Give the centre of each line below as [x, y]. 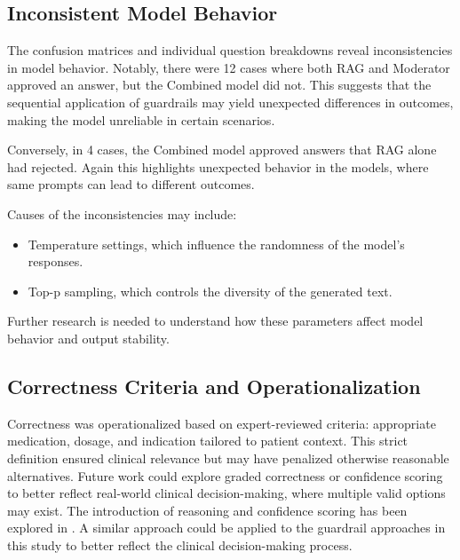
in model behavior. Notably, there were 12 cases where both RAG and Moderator [229, 67]
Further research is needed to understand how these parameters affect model [215, 321]
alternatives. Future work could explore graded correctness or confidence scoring [225, 475]
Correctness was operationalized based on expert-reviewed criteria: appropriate [222, 423]
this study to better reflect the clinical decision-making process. [180, 544]
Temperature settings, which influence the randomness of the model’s [216, 244]
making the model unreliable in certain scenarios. [141, 119]
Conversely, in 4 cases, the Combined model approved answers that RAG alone [222, 150]
